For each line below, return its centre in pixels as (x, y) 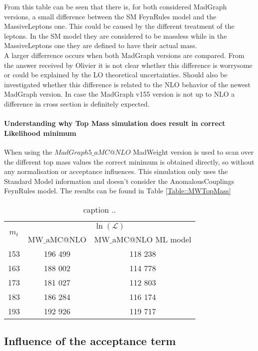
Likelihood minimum (40, 133)
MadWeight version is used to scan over (193, 151)
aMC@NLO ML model (152, 239)
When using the (28, 151)
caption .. (100, 209)
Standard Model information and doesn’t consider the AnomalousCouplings (119, 181)
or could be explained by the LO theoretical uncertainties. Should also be (116, 75)
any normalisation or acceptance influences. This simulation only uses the (116, 171)
